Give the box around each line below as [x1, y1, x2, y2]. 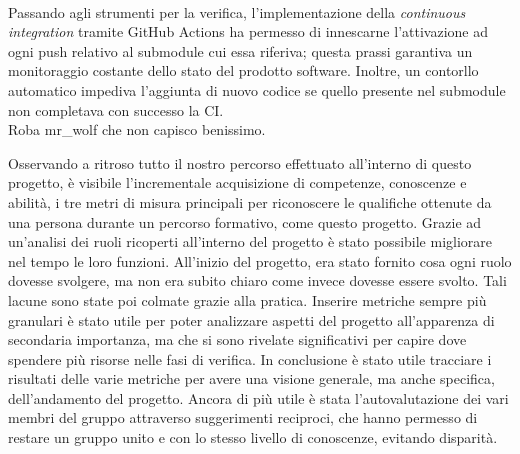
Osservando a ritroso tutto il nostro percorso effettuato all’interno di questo [8, 152, 472, 173]
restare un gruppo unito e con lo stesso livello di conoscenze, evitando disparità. [8, 427, 498, 448]
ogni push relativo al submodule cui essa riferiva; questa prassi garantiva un [8, 40, 473, 61]
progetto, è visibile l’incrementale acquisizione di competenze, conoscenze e [8, 172, 467, 193]
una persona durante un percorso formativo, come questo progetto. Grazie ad [8, 211, 482, 232]
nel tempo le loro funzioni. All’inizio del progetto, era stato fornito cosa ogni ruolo [8, 250, 512, 271]
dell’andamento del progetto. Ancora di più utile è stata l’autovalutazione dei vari [8, 387, 509, 408]
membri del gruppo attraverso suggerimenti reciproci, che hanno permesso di [8, 407, 478, 428]
